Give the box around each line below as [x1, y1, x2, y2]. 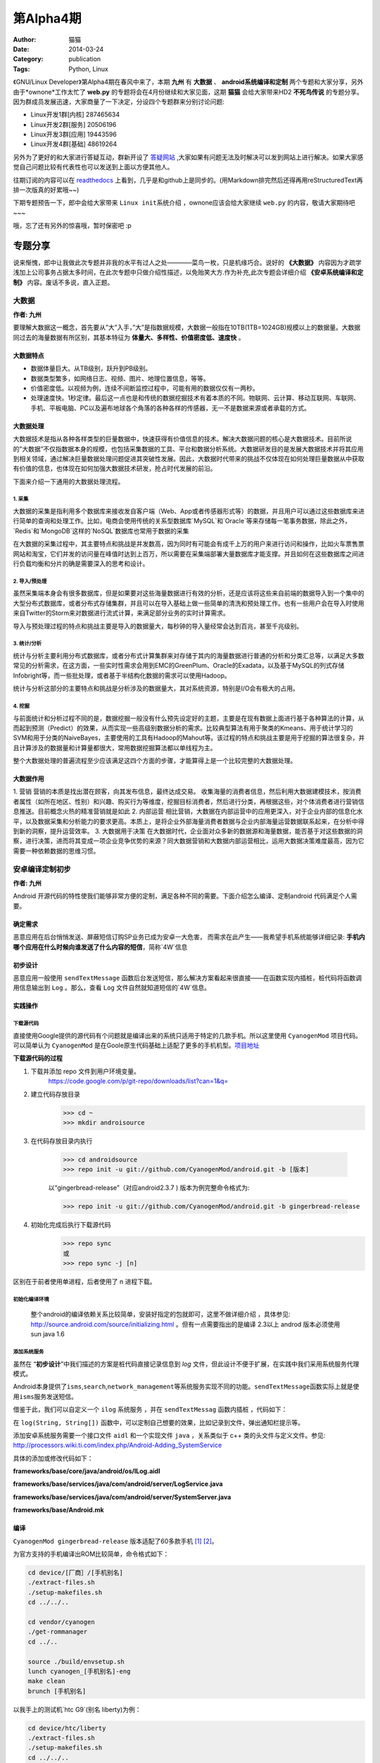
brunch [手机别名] [27, 1687, 87, 1695]
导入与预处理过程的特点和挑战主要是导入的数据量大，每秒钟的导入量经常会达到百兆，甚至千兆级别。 [13, 621, 303, 630]
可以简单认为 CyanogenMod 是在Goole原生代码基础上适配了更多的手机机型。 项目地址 [13, 1041, 260, 1050]
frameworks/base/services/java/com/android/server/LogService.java [13, 1480, 223, 1488]
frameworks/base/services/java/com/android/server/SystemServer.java [13, 1492, 232, 1501]
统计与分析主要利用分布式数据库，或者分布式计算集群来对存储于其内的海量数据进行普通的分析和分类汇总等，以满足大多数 [13, 651, 365, 659]
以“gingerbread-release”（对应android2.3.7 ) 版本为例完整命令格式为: [48, 1183, 250, 1192]
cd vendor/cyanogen [27, 1618, 95, 1625]
